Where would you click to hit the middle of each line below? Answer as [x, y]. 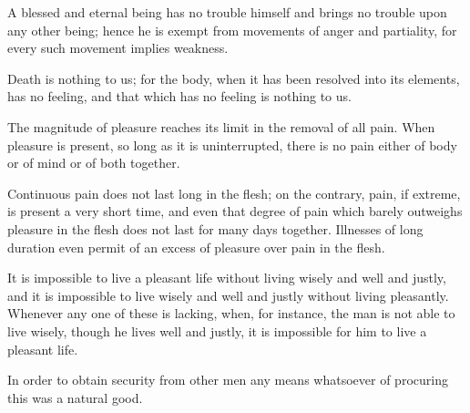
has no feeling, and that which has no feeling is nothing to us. [179, 96]
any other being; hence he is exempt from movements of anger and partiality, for [232, 30]
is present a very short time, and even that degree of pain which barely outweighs [235, 211]
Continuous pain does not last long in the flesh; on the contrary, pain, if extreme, [234, 193]
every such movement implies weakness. [118, 48]
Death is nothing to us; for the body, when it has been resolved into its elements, [234, 78]
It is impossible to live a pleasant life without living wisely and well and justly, [227, 278]
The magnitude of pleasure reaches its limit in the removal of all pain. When [221, 126]
